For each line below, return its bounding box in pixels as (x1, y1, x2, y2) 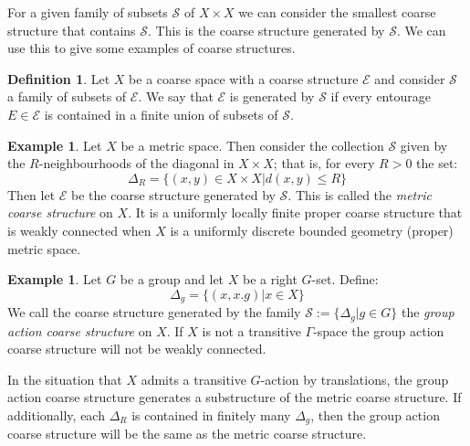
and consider (374, 69, 445, 88)
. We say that (138, 87, 214, 106)
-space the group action (313, 321, 444, 340)
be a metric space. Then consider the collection (120, 135, 384, 154)
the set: (416, 154, 458, 173)
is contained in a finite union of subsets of (44, 104, 278, 123)
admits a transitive (141, 369, 246, 388)
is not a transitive (202, 321, 301, 340)
